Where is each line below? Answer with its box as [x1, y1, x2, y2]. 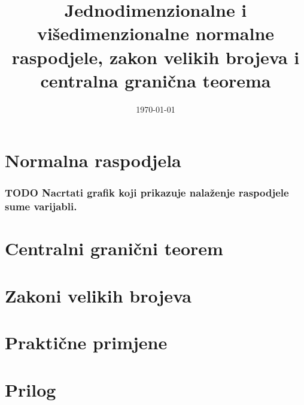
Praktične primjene [5, 330, 168, 355]
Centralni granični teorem [5, 236, 223, 261]
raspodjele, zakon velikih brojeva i [11, 44, 300, 69]
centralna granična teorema [40, 68, 271, 92]
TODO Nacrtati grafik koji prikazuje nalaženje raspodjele [5, 185, 289, 200]
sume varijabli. [5, 199, 77, 214]
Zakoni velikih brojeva [5, 283, 191, 307]
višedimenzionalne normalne [37, 21, 275, 46]
